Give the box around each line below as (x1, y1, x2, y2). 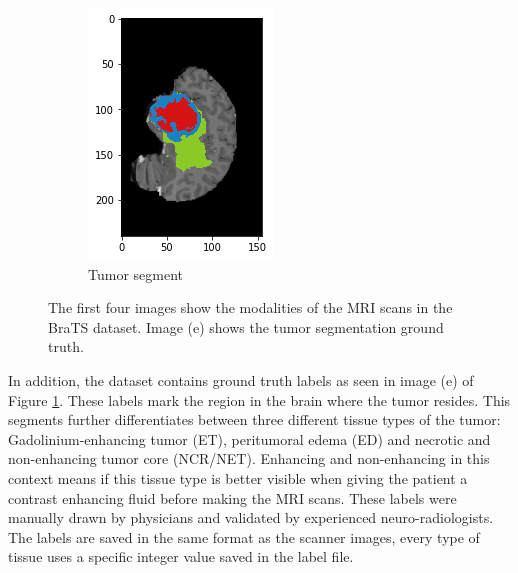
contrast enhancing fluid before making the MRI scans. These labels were (8, 487, 457, 508)
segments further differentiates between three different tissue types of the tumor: (8, 409, 501, 430)
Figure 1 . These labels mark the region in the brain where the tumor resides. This (8, 389, 511, 410)
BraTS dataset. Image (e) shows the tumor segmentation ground (48, 316, 444, 337)
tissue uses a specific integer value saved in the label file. (8, 546, 354, 567)
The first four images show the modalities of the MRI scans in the (48, 297, 453, 318)
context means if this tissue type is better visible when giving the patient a (8, 467, 468, 488)
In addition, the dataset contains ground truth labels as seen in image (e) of (8, 369, 474, 390)
